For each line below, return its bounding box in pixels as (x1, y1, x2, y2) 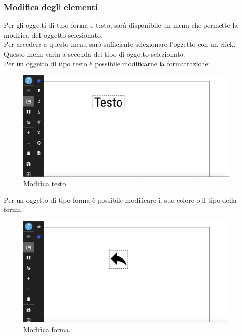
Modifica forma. (23, 324, 71, 334)
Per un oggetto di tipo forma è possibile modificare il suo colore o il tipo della (4, 194, 237, 205)
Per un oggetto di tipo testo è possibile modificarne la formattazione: (4, 58, 210, 68)
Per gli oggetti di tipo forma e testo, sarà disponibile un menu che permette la (4, 20, 238, 30)
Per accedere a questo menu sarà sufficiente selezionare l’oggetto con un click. (4, 39, 236, 49)
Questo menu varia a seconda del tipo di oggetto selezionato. (4, 49, 185, 59)
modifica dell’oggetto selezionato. (4, 29, 102, 40)
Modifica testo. (23, 178, 68, 189)
